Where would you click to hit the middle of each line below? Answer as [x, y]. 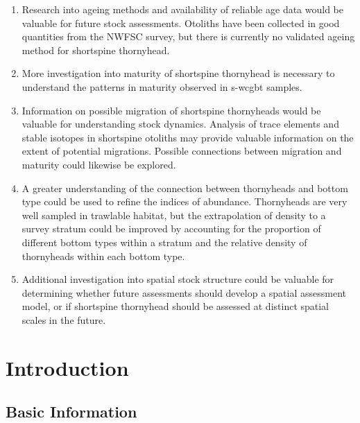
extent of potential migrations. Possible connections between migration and [182, 151]
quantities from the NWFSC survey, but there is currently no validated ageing [188, 36]
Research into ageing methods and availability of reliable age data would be [182, 9]
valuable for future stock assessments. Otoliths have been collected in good [181, 23]
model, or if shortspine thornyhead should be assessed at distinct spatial [175, 306]
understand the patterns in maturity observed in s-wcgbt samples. [162, 86]
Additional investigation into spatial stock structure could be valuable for [178, 279]
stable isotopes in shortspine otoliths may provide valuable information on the [188, 137]
